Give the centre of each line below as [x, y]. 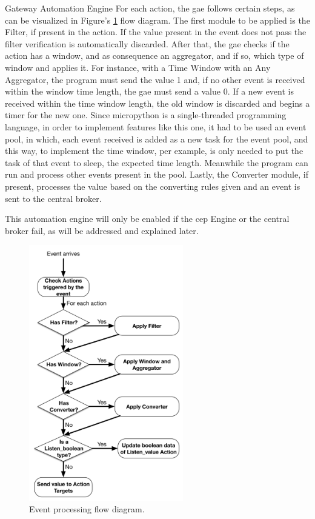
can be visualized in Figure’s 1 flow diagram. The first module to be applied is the [157, 20]
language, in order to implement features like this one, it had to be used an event [156, 126]
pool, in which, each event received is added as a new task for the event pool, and [157, 139]
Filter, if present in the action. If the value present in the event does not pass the [156, 32]
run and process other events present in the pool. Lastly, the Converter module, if [157, 174]
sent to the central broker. [53, 198]
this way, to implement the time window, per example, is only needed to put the [154, 151]
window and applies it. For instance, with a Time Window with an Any [138, 67]
